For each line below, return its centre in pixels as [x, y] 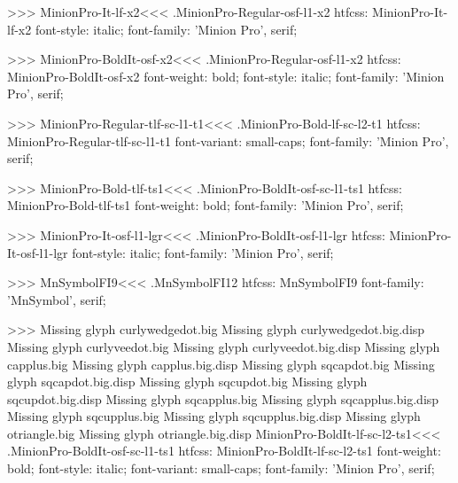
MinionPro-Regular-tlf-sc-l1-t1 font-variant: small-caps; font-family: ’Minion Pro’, [228, 140]
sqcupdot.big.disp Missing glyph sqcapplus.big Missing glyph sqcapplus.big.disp [223, 398]
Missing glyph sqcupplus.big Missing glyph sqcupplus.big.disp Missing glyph [214, 416]
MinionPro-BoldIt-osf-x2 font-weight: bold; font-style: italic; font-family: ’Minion [226, 76]
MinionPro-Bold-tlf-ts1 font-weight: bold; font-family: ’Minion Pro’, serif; [206, 205]
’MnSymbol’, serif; [57, 299]
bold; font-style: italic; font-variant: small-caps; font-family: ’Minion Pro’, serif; [221, 468]
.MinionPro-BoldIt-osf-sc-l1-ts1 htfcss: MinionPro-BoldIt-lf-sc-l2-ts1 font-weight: [224, 451]
